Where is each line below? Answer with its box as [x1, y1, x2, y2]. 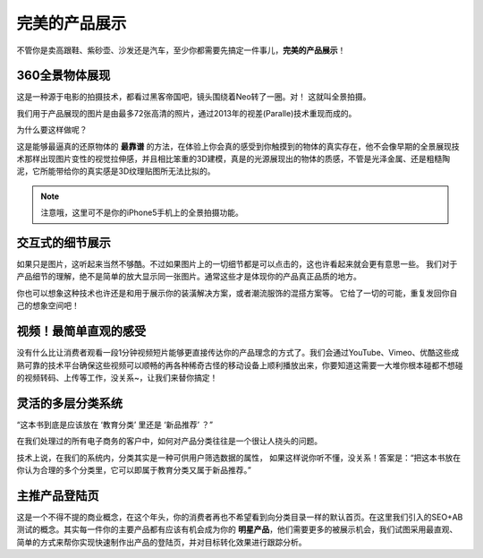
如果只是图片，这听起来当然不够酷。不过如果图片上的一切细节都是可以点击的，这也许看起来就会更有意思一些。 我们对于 [16, 259, 458, 270]
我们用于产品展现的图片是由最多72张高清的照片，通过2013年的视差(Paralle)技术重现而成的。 [16, 107, 357, 118]
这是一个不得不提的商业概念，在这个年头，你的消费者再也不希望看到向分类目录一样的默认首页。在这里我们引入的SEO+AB [16, 511, 463, 522]
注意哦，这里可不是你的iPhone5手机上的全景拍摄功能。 [40, 207, 243, 219]
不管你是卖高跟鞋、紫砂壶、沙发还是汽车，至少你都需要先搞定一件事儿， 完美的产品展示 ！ [16, 45, 346, 56]
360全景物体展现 [16, 68, 111, 83]
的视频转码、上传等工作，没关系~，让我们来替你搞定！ [16, 372, 218, 382]
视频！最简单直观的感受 [16, 323, 147, 339]
